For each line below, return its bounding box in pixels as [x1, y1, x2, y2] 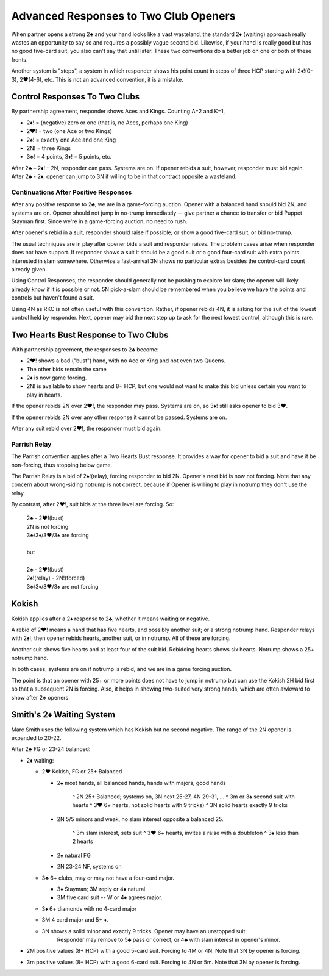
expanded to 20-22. [11, 734, 62, 741]
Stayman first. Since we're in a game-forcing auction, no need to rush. [11, 218, 188, 225]
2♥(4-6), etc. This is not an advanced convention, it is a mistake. [19, 76, 184, 83]
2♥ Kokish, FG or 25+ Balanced [41, 768, 122, 775]
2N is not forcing [26, 523, 69, 530]
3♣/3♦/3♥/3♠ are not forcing [26, 583, 99, 590]
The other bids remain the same [26, 365, 107, 373]
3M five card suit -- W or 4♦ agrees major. [57, 894, 163, 901]
